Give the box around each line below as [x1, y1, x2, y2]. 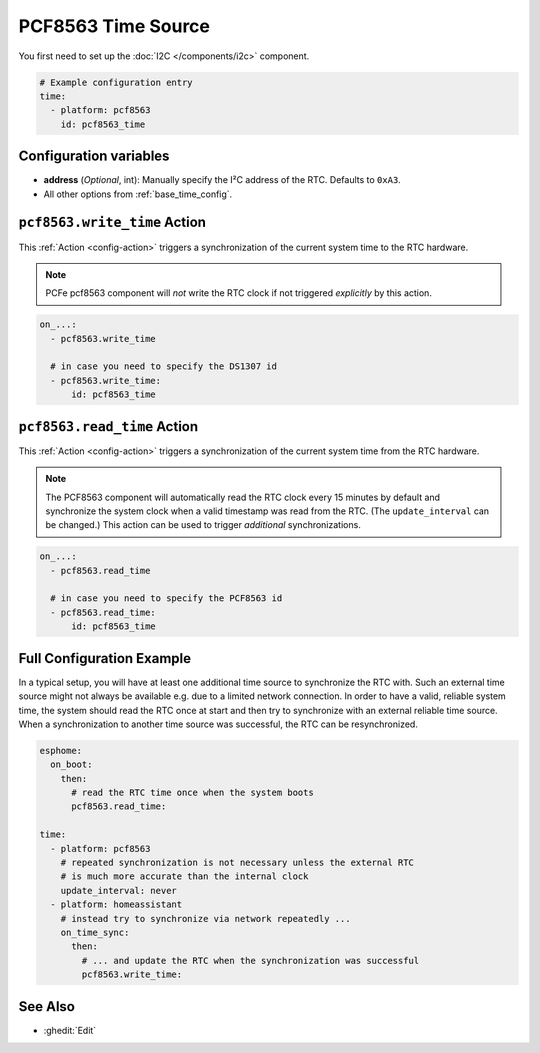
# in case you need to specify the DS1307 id [50, 361, 277, 372]
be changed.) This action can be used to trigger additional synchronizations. [45, 519, 362, 531]
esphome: [39, 745, 83, 756]
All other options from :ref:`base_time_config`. [43, 188, 233, 200]
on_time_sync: [60, 926, 130, 938]
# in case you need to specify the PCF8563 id [50, 593, 283, 604]
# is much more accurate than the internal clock [60, 871, 309, 882]
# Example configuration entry [39, 76, 194, 88]
